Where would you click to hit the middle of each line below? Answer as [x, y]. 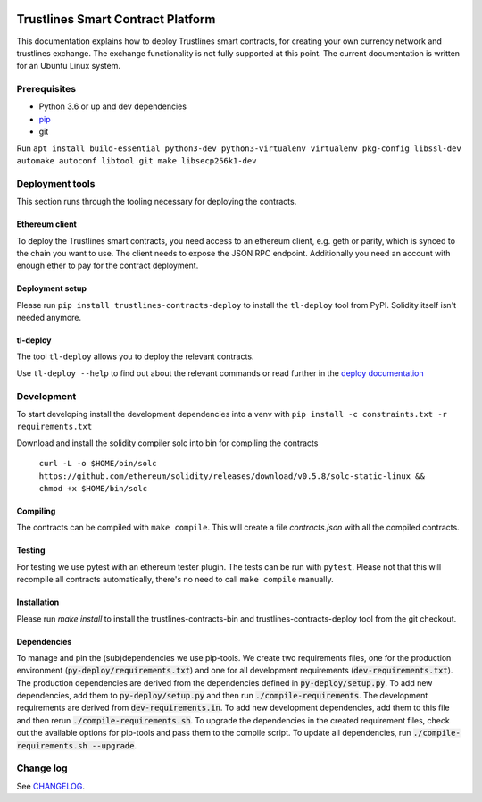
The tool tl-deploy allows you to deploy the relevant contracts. [135, 356]
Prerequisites [46, 89]
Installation [38, 602]
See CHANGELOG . [50, 786]
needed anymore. [49, 318]
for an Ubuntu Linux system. [68, 66]
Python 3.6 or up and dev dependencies [113, 106]
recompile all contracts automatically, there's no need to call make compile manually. [175, 580]
